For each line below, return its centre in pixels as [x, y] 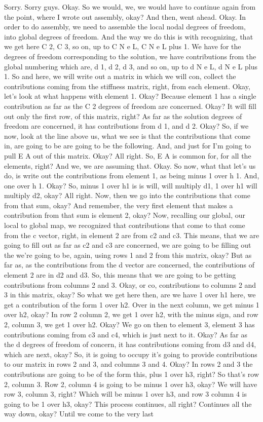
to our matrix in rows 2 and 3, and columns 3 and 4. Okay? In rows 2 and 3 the [128, 364]
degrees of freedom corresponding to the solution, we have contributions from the [130, 56]
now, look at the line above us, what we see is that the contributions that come [127, 136]
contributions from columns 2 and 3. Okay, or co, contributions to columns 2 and [130, 284]
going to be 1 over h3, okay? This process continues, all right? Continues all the [128, 404]
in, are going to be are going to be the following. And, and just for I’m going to [128, 146]
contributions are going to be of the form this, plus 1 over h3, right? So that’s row [132, 374]
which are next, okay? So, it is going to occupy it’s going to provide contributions [131, 354]
